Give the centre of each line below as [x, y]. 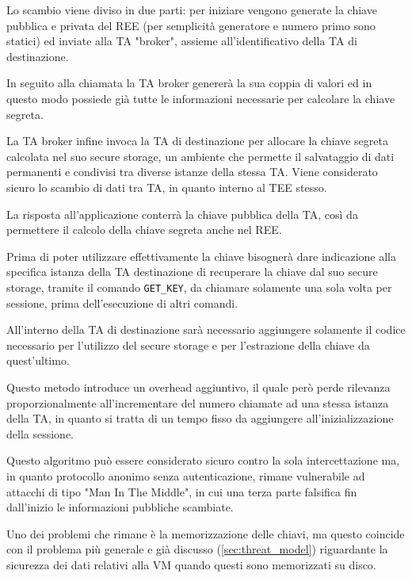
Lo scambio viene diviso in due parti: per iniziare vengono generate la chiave [192, 10]
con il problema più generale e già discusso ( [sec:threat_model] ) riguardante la [197, 549]
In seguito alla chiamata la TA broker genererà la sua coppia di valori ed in [189, 83]
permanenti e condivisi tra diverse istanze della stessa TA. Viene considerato [192, 172]
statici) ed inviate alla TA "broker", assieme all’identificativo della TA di [182, 41]
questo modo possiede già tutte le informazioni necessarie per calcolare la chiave [201, 98]
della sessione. [40, 433]
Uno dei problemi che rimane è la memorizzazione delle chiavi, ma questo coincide [206, 533]
